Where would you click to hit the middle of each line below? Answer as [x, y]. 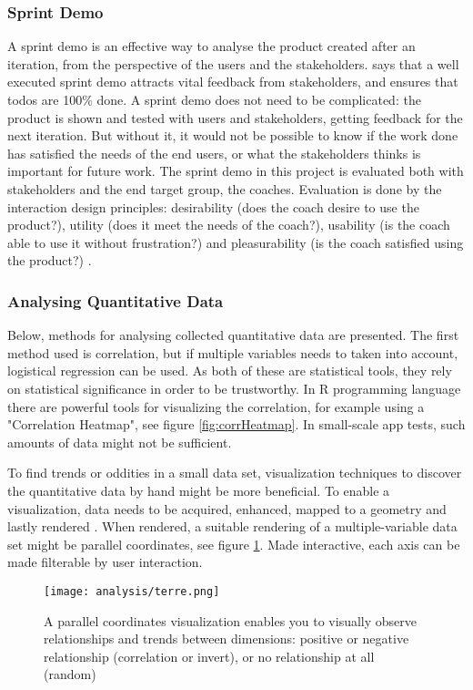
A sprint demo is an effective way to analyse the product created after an [211, 46]
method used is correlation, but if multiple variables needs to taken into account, [233, 352]
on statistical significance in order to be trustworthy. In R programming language [234, 388]
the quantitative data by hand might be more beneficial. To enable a [199, 490]
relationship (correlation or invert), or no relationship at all [209, 656]
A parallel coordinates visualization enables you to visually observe [231, 620]
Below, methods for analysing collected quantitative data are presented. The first [233, 335]
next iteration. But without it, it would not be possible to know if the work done [233, 135]
